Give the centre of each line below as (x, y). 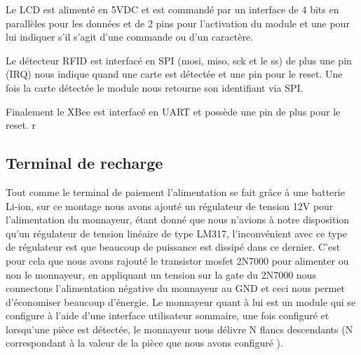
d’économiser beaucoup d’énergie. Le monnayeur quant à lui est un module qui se (181, 301)
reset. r (21, 125)
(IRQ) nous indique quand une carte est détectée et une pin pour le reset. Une (174, 74)
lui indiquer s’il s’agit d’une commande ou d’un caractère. (130, 37)
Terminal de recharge (84, 163)
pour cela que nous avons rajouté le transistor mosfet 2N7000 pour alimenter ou (177, 260)
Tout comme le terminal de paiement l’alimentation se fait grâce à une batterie (175, 192)
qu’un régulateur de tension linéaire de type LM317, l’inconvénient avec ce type (176, 233)
